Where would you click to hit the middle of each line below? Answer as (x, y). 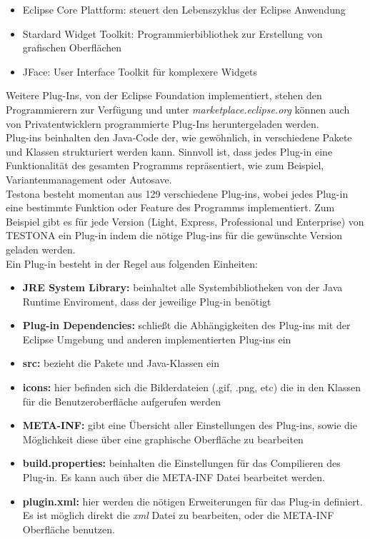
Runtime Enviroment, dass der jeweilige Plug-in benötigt (147, 301)
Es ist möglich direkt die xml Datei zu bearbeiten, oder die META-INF (178, 515)
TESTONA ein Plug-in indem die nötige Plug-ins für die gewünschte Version (174, 235)
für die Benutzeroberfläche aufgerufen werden (122, 401)
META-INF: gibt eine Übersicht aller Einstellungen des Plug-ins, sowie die (190, 425)
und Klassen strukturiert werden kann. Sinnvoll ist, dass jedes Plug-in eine (169, 151)
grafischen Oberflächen (72, 47)
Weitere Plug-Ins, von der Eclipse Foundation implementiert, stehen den (164, 95)
